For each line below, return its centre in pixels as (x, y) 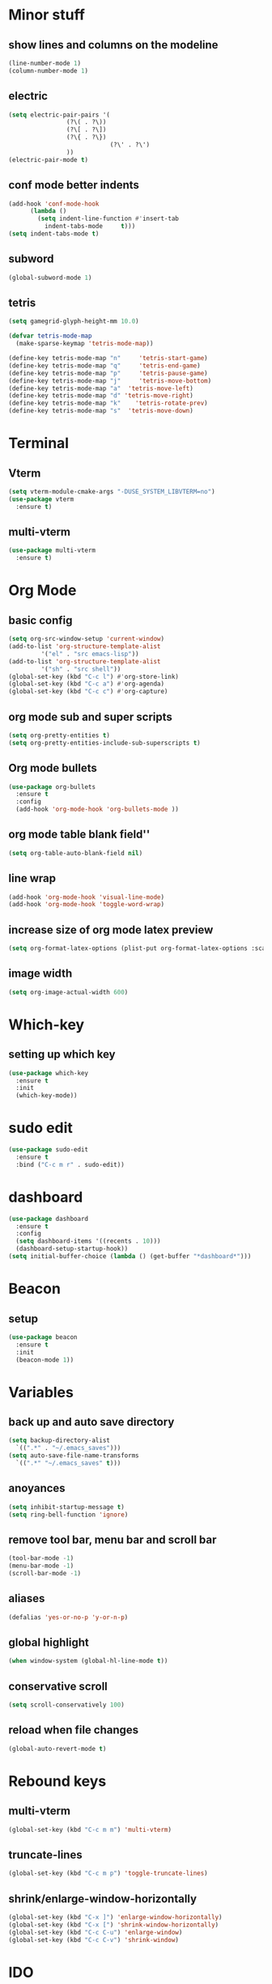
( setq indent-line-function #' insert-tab (108, 219)
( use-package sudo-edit (49, 1150)
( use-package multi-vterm (52, 551)
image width (40, 974)
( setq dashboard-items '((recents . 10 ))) (88, 1241)
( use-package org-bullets (52, 786)
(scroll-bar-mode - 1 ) (45, 1574)
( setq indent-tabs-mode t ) (54, 234)
